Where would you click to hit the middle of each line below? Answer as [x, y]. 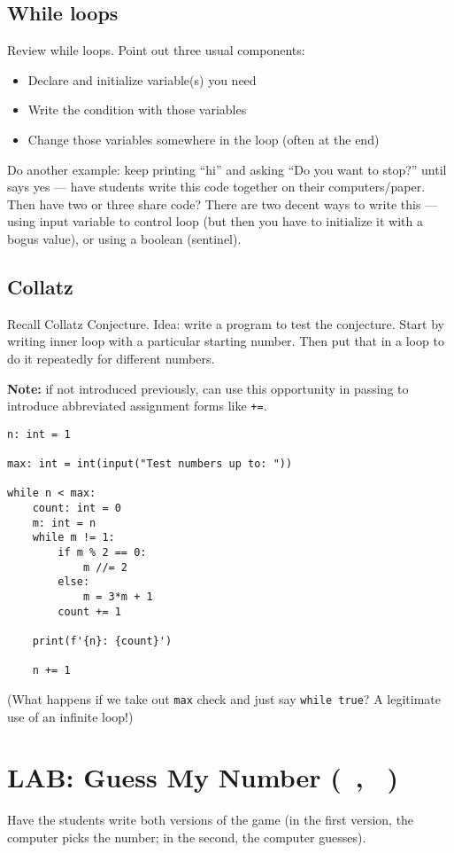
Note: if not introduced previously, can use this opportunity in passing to [208, 388]
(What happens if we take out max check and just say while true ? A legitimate [224, 698]
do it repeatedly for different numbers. [111, 358]
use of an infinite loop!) [70, 716]
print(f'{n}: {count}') [102, 641]
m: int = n [64, 523]
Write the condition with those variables [137, 110]
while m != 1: [73, 538]
